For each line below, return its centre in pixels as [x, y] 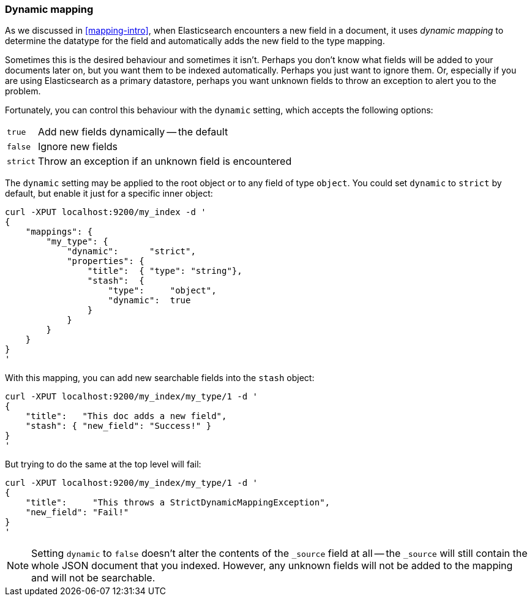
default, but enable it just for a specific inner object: [109, 194]
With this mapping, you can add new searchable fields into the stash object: [160, 378]
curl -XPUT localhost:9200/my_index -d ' [106, 212]
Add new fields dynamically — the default [133, 132]
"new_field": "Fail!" [77, 512]
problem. [23, 91]
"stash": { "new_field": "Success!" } [118, 426]
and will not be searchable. [93, 578]
